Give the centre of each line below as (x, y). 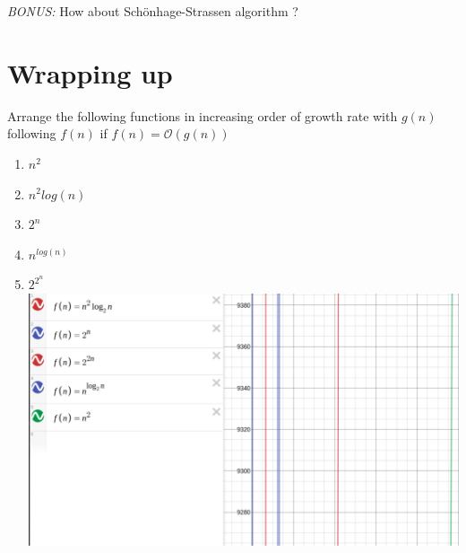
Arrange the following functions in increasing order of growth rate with (203, 115)
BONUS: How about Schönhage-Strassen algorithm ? (153, 11)
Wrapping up (90, 72)
